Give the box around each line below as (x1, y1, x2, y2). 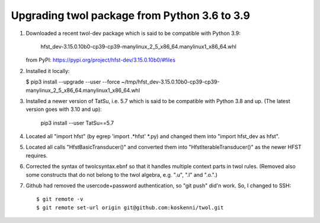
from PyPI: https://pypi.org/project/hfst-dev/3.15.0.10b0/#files (25, 56, 176, 63)
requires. (25, 152, 48, 159)
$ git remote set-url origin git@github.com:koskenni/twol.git (36, 204, 224, 211)
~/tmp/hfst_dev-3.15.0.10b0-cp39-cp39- (121, 78, 220, 85)
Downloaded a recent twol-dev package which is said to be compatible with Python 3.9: (25, 30, 241, 37)
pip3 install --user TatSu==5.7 (40, 119, 114, 126)
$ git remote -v (36, 196, 84, 203)
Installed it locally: (25, 67, 70, 74)
